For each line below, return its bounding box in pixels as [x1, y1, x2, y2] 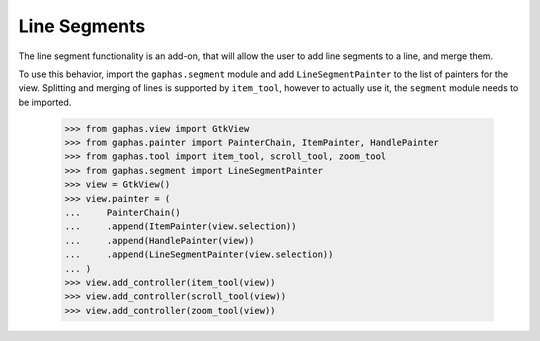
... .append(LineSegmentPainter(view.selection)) [64, 249, 334, 260]
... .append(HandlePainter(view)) [64, 235, 255, 246]
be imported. [18, 96, 72, 108]
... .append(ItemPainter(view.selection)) [64, 221, 297, 232]
